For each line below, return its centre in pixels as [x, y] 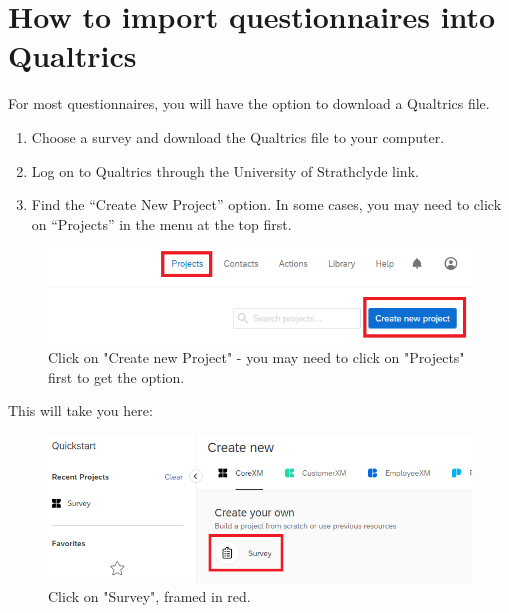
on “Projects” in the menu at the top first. [161, 223]
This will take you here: [80, 410]
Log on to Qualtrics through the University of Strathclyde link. [225, 170]
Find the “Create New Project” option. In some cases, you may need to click [266, 204]
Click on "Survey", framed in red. [149, 596]
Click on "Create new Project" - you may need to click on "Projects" [256, 357]
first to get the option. [116, 376]
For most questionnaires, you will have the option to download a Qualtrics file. [249, 103]
